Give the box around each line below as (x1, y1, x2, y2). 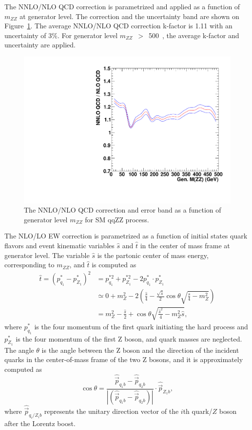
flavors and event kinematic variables (4, 240, 115, 250)
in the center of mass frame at (140, 240, 230, 250)
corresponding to (4, 259, 55, 270)
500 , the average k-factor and (148, 30, 239, 40)
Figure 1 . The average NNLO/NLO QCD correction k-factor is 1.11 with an (4, 21, 233, 31)
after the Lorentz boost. (4, 418, 76, 428)
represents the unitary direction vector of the (44, 406, 179, 416)
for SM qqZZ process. (85, 214, 149, 224)
